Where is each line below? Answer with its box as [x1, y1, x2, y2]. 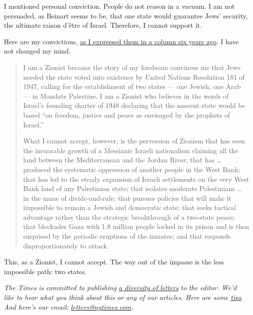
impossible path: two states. [4, 266, 87, 276]
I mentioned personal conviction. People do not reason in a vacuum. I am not [4, 1, 235, 11]
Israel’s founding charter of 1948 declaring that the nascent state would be [23, 100, 245, 110]
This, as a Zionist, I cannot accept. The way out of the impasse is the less [4, 257, 224, 267]
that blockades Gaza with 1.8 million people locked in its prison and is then [23, 221, 249, 231]
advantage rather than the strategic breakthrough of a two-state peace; [23, 211, 235, 222]
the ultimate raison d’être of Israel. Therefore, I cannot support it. [4, 20, 202, 30]
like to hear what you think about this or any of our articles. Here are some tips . [4, 292, 244, 302]
